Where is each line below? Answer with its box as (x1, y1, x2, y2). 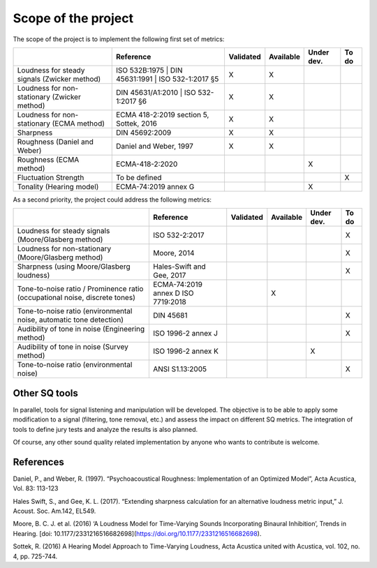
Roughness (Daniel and (17, 137, 94, 147)
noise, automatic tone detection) (17, 315, 124, 324)
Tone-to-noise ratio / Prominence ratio (17, 284, 144, 294)
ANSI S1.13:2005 (152, 364, 207, 374)
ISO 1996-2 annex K (152, 346, 219, 356)
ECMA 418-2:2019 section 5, (115, 110, 209, 119)
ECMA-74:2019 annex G (115, 181, 195, 191)
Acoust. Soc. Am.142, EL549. (13, 507, 96, 516)
